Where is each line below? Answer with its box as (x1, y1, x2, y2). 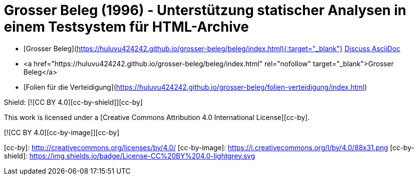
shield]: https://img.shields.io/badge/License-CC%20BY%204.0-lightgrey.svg (4, 151, 255, 160)
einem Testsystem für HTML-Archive (4, 19, 249, 35)
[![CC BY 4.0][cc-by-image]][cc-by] (4, 128, 119, 137)
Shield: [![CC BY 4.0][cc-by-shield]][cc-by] (4, 98, 143, 106)
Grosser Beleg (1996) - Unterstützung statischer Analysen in (4, 2, 406, 19)
